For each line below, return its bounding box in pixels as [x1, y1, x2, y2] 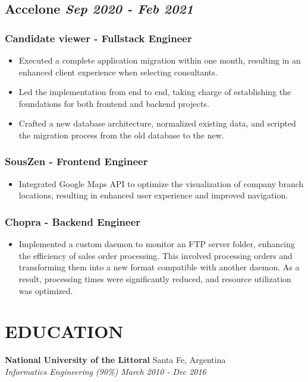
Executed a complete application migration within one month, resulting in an [18, 54, 301, 66]
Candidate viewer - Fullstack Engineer [5, 30, 192, 45]
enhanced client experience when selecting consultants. [18, 65, 218, 78]
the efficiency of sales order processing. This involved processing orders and [18, 249, 293, 261]
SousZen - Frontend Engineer [5, 154, 148, 169]
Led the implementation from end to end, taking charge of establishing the [18, 86, 291, 98]
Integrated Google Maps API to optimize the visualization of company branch [18, 177, 304, 190]
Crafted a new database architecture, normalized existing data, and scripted [18, 117, 296, 130]
